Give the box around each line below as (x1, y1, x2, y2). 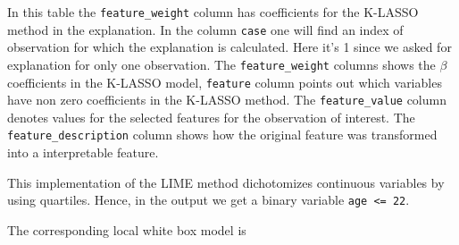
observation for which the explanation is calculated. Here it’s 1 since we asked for (7, 38, 452, 56)
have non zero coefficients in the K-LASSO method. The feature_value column (7, 90, 446, 109)
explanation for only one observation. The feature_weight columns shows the (7, 55, 436, 73)
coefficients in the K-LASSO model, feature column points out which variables (7, 72, 442, 91)
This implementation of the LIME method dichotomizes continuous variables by (7, 173, 445, 191)
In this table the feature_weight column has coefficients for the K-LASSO (7, 3, 419, 21)
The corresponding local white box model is (7, 220, 246, 239)
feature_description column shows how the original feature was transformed (7, 125, 438, 144)
